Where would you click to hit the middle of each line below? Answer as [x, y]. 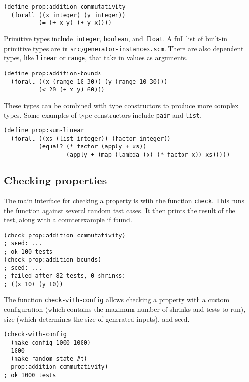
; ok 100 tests [28, 252]
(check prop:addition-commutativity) [65, 235]
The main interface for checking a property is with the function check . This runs [124, 200]
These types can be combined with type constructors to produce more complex [121, 105]
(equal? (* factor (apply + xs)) [92, 147]
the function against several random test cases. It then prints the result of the [120, 210]
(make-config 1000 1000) [51, 342]
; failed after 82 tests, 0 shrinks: [65, 276]
